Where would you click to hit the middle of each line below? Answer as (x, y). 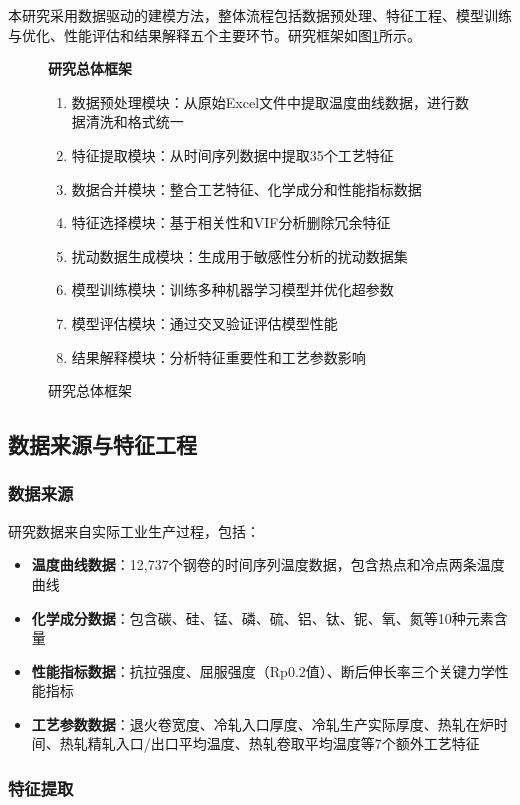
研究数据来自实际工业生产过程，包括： (134, 530)
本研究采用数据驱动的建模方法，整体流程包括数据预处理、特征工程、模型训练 (260, 15)
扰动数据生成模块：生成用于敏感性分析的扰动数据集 (239, 255)
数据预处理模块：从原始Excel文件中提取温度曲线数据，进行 (263, 101)
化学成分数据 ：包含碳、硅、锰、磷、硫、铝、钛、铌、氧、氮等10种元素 (262, 617)
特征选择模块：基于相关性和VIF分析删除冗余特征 (231, 222)
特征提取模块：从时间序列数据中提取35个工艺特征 (232, 154)
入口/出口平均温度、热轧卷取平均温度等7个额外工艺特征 (297, 743)
